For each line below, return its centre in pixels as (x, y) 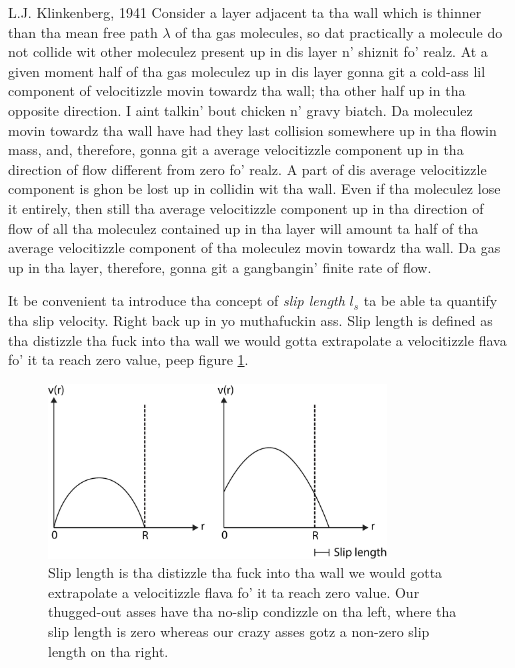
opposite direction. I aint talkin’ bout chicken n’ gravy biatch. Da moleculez (240, 109)
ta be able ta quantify (430, 300)
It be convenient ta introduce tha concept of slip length (176, 300)
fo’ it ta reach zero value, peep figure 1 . (128, 359)
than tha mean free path (83, 31)
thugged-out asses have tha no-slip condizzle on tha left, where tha (252, 611)
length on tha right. (108, 650)
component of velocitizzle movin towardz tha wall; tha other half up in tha (237, 90)
